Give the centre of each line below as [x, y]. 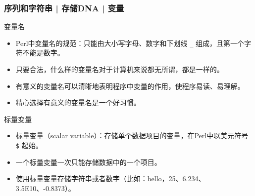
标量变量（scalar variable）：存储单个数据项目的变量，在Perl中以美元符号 [132, 136]
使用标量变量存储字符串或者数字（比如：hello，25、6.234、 [110, 178]
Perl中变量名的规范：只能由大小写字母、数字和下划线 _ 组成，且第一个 [130, 43]
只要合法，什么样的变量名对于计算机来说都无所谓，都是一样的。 [120, 69]
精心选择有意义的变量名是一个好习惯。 [78, 102]
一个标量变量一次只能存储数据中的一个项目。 [88, 162]
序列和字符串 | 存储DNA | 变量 [64, 8]
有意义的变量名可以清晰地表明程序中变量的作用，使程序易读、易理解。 [130, 86]
